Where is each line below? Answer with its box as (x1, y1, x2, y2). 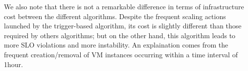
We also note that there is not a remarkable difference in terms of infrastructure (4, 1, 244, 11)
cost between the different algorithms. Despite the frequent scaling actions (4, 11, 226, 21)
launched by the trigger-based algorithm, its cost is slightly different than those (4, 21, 242, 31)
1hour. (4, 59, 23, 69)
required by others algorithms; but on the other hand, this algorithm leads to (4, 30, 236, 40)
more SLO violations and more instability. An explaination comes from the (4, 40, 228, 50)
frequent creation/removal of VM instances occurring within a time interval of (4, 49, 238, 59)
